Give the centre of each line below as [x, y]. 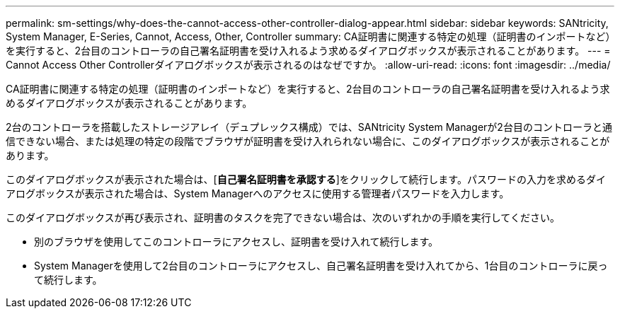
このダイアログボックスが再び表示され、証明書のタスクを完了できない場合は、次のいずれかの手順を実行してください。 [283, 217]
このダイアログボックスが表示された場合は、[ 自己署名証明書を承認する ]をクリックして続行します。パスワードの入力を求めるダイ [306, 179]
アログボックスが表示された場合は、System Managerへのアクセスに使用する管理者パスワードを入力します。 [258, 193]
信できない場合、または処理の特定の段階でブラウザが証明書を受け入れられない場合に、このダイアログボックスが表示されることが [308, 141]
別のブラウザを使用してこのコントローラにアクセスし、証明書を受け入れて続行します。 [236, 242]
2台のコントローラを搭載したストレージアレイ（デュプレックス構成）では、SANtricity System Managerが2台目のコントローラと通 [309, 127]
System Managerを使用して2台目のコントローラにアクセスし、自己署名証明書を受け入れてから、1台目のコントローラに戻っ [321, 266]
